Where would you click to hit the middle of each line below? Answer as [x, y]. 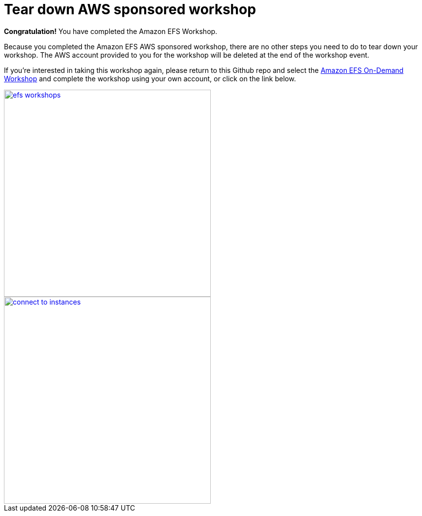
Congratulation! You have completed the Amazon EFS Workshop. [111, 31]
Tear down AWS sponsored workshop [130, 9]
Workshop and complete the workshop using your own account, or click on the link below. [150, 78]
